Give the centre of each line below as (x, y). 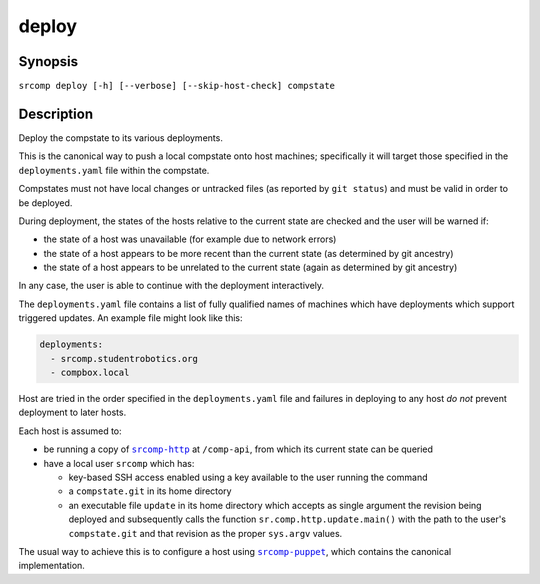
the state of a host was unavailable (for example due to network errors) (190, 239)
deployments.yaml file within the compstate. (114, 170)
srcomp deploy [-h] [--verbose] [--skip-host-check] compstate (176, 86)
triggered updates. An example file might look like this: (131, 318)
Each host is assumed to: (70, 431)
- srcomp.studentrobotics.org (124, 358)
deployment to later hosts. (72, 412)
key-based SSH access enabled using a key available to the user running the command (248, 477)
